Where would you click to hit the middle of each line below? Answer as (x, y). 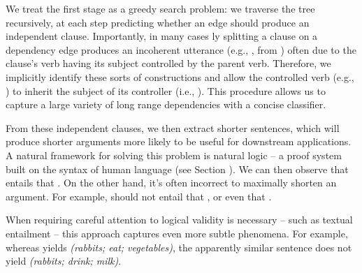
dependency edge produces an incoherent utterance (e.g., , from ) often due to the (181, 49)
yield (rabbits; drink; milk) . (64, 261)
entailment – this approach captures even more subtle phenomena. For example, (177, 233)
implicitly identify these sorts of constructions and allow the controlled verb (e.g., (180, 76)
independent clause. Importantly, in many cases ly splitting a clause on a (162, 36)
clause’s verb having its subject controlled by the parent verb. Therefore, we (168, 63)
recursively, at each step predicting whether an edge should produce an (158, 22)
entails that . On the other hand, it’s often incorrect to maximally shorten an (171, 183)
